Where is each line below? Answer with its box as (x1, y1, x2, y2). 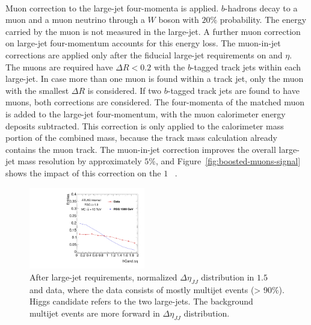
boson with (158, 13, 199, 26)
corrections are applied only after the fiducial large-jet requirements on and (5, 48, 283, 61)
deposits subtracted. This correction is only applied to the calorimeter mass (5, 119, 284, 132)
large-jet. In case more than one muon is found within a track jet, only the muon (5, 72, 304, 85)
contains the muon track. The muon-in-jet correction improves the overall (5, 143, 276, 155)
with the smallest (5, 84, 69, 96)
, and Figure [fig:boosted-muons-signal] (155, 155, 301, 167)
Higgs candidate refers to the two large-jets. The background (29, 295, 253, 308)
